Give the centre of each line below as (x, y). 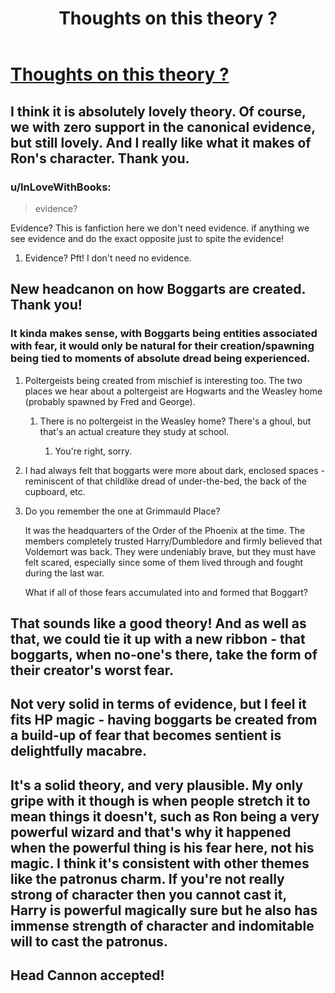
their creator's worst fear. (92, 670)
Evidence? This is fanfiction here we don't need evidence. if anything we (160, 228)
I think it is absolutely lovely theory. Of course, (158, 111)
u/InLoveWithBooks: (61, 187)
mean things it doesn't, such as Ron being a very (165, 816)
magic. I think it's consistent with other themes (160, 863)
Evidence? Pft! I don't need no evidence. (108, 258)
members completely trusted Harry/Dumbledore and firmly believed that (173, 541)
